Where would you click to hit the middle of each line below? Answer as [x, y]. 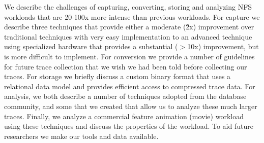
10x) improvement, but [223, 46]
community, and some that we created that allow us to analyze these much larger [131, 106]
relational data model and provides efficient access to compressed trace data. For [130, 86]
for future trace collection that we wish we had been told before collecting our [126, 66]
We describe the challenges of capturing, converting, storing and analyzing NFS [128, 7]
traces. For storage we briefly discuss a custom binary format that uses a [118, 76]
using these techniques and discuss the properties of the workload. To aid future [129, 126]
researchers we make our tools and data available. [81, 136]
